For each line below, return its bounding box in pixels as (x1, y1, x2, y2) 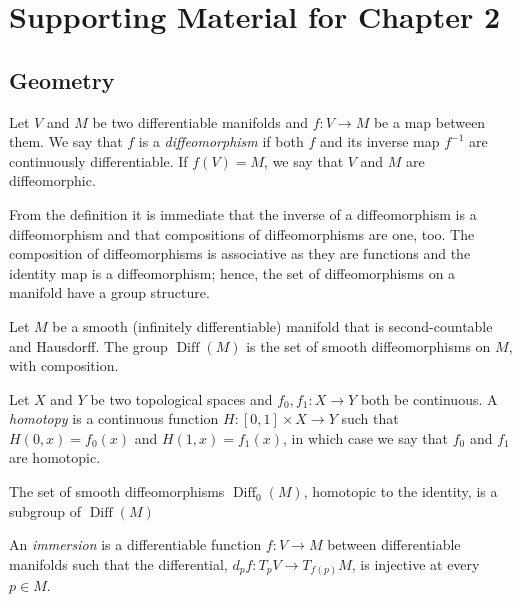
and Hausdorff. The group (9, 335, 168, 356)
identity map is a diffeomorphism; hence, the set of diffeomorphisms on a (9, 262, 456, 283)
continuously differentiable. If (9, 150, 188, 171)
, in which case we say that (283, 427, 449, 448)
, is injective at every (351, 553, 480, 574)
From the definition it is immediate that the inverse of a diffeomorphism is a (9, 203, 477, 224)
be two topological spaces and (90, 388, 273, 409)
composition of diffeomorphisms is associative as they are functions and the (9, 243, 471, 264)
